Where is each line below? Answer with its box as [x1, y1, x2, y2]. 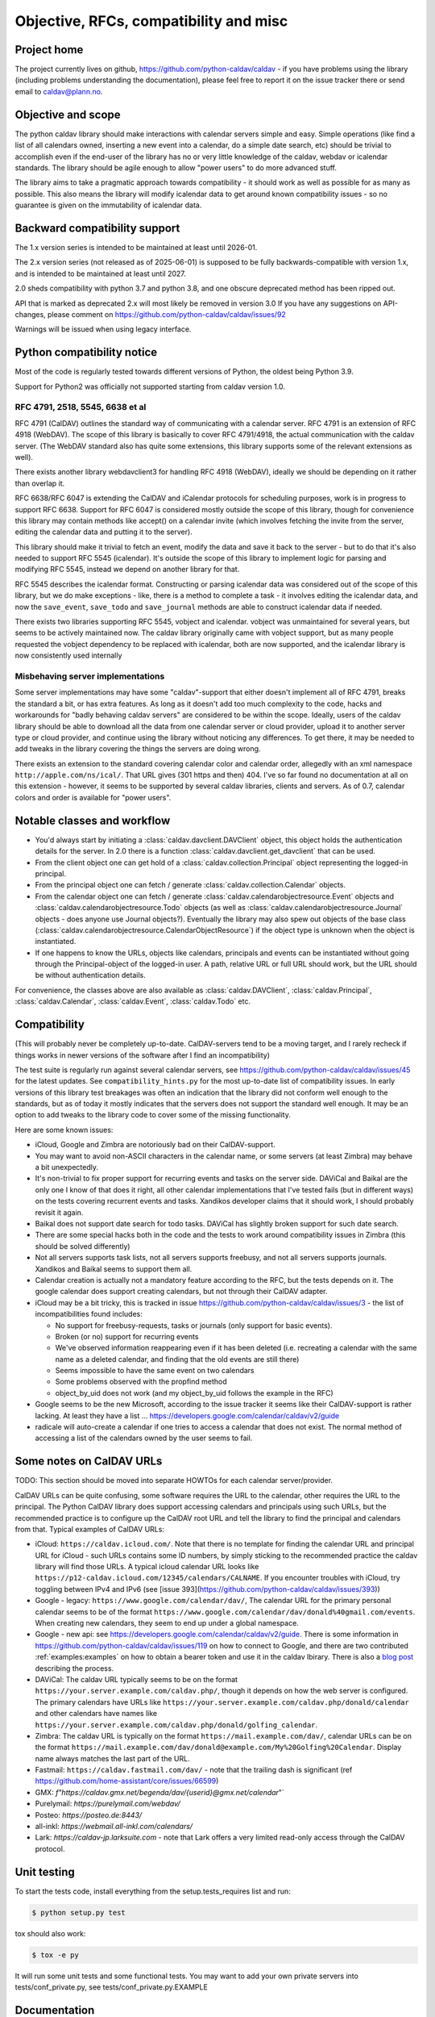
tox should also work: [14, 1928, 86, 1938]
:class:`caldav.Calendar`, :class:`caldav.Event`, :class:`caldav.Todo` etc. [14, 996, 251, 1006]
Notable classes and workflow [14, 813, 171, 827]
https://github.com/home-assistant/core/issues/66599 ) [35, 1776, 219, 1786]
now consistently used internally [14, 650, 122, 661]
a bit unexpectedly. [35, 1163, 98, 1172]
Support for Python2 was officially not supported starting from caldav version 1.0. [14, 382, 286, 391]
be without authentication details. [35, 971, 146, 980]
